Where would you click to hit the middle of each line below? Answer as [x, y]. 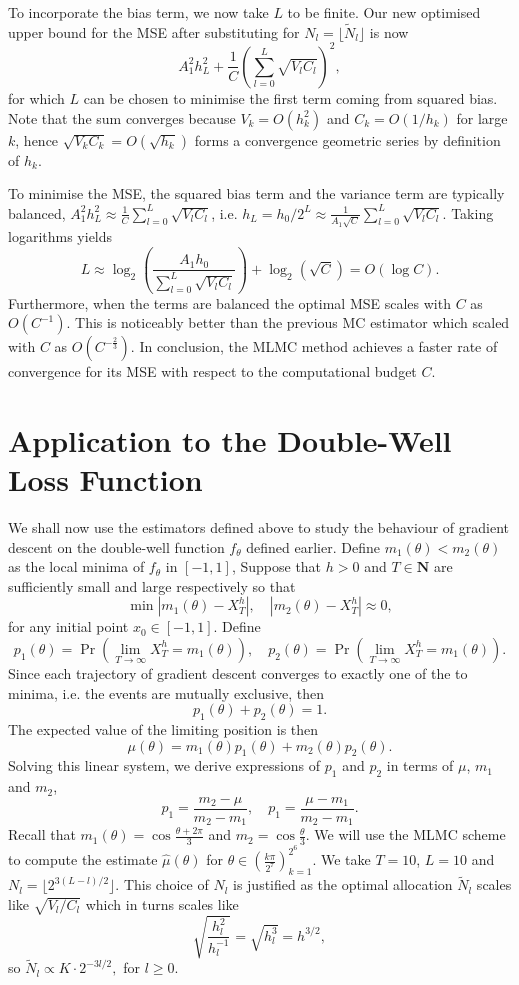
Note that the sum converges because [122, 117]
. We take [341, 859]
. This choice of [162, 884]
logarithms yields [60, 236]
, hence [37, 139]
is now [389, 31]
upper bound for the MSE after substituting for [154, 31]
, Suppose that [276, 566]
